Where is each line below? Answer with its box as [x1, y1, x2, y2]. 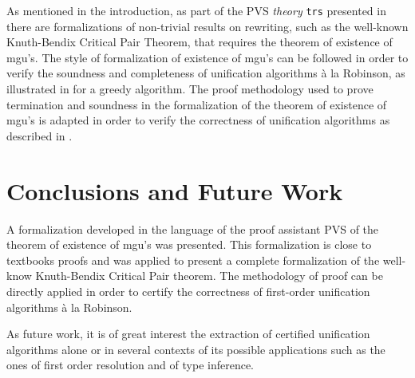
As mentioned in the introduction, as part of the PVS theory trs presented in [6, 2, 386, 18]
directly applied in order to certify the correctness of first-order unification [6, 282, 370, 299]
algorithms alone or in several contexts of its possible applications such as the [6, 341, 385, 357]
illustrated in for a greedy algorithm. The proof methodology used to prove [6, 81, 373, 97]
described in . [6, 127, 73, 144]
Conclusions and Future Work [6, 174, 343, 207]
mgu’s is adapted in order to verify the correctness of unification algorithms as [6, 112, 390, 128]
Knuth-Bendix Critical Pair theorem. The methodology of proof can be [35, 267, 383, 284]
